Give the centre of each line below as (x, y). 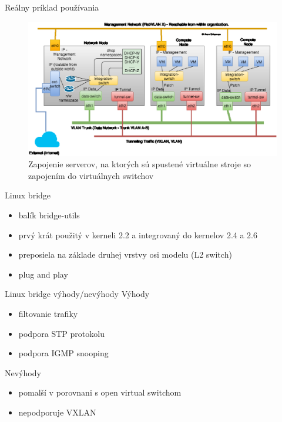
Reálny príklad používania (52, 7)
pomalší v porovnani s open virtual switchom (100, 392)
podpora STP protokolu (61, 333)
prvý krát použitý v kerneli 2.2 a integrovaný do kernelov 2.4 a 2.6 (138, 234)
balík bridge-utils (49, 215)
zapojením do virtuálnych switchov (91, 175)
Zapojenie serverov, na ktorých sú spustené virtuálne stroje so (140, 164)
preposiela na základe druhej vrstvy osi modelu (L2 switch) (125, 254)
